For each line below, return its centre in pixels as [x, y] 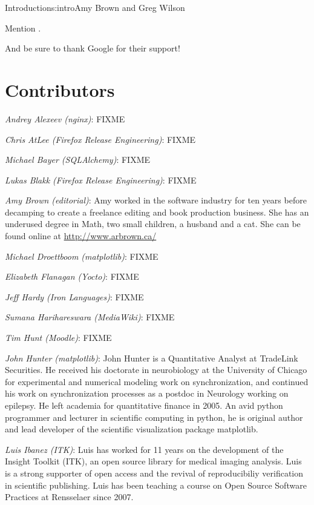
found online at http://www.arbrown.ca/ [81, 236]
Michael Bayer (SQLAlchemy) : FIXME [78, 160]
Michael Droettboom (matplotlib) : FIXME [82, 256]
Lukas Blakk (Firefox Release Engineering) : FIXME [101, 180]
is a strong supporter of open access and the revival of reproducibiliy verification [154, 473]
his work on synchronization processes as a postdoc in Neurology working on [147, 393]
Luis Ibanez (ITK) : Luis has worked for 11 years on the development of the [144, 449]
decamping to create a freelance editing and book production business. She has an [157, 212]
